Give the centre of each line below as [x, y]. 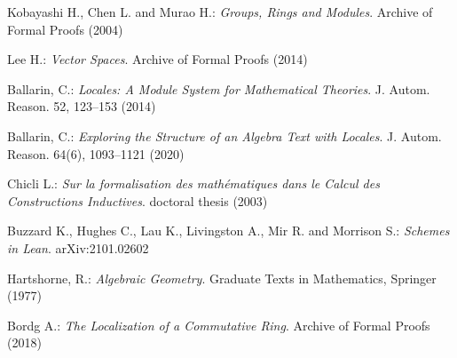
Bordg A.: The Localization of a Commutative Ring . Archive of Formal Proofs [219, 325]
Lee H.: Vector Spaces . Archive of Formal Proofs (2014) [158, 59]
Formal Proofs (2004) [65, 29]
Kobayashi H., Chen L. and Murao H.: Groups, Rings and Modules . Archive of [220, 12]
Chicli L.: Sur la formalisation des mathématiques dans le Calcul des [193, 183]
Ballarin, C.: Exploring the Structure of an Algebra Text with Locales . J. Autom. [225, 135]
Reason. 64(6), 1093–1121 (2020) [96, 153]
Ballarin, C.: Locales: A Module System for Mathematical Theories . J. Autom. [219, 88]
